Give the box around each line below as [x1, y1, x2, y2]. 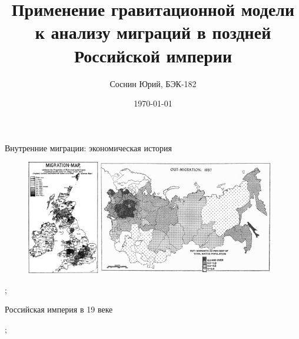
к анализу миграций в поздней [35, 20, 271, 44]
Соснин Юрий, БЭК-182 [109, 77, 197, 89]
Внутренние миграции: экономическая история [5, 141, 172, 154]
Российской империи [74, 43, 232, 67]
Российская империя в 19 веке [5, 303, 113, 315]
